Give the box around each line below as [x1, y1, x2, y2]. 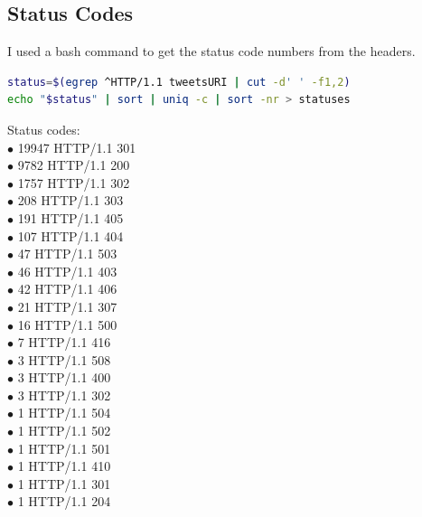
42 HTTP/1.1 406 [17, 279, 117, 298]
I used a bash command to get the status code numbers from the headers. [7, 42, 416, 61]
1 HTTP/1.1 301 [17, 474, 111, 493]
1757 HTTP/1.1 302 [17, 173, 130, 192]
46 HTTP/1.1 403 [17, 261, 117, 280]
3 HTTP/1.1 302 [17, 385, 111, 404]
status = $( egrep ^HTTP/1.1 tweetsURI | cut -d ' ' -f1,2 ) [7, 75, 351, 89]
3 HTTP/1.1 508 [17, 350, 111, 369]
